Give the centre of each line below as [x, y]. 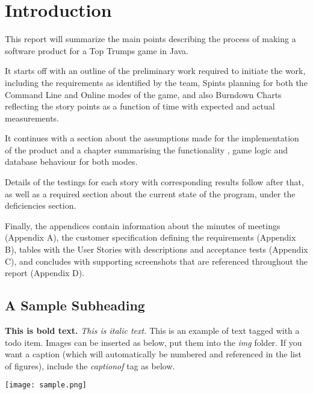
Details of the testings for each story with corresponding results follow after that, [154, 182]
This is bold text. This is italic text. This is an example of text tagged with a [152, 331]
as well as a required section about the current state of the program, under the [150, 193]
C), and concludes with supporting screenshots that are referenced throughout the [156, 261]
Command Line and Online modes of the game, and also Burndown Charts [143, 94]
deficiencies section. [41, 205]
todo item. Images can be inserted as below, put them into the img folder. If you [153, 342]
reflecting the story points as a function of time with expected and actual [140, 106]
